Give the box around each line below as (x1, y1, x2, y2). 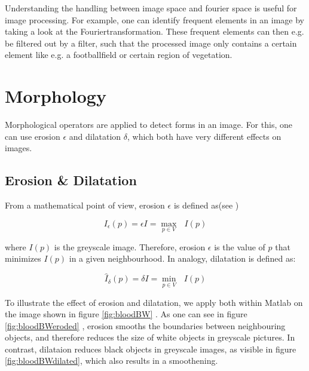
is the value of (214, 240, 265, 253)
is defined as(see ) (173, 199, 239, 211)
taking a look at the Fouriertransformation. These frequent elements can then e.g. (5, 25, 304, 38)
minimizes (5, 252, 41, 265)
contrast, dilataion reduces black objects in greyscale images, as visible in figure (5, 342, 296, 355)
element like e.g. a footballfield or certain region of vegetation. (5, 48, 232, 61)
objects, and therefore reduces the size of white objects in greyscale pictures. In (5, 331, 295, 344)
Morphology (5, 84, 106, 108)
